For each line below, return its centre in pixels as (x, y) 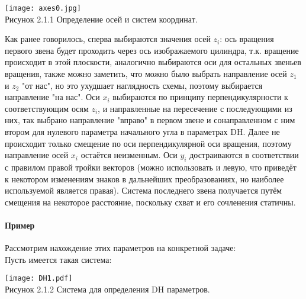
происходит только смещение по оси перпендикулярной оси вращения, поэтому (148, 143)
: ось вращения (247, 39)
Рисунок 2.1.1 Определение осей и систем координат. (101, 19)
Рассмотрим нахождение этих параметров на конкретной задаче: (120, 248)
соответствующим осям (47, 108)
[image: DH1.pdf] (39, 279)
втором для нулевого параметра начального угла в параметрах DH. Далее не (142, 131)
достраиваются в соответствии (244, 155)
